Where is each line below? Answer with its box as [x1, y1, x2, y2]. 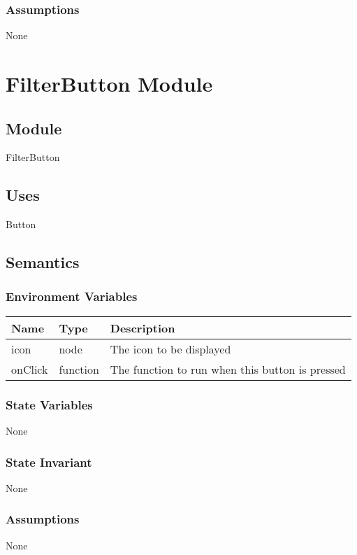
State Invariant [6, 453, 92, 470]
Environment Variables [6, 288, 138, 305]
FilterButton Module [6, 69, 213, 97]
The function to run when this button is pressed [110, 360, 346, 377]
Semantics [6, 251, 80, 273]
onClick [11, 360, 48, 377]
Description [110, 319, 175, 336]
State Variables [6, 395, 93, 413]
